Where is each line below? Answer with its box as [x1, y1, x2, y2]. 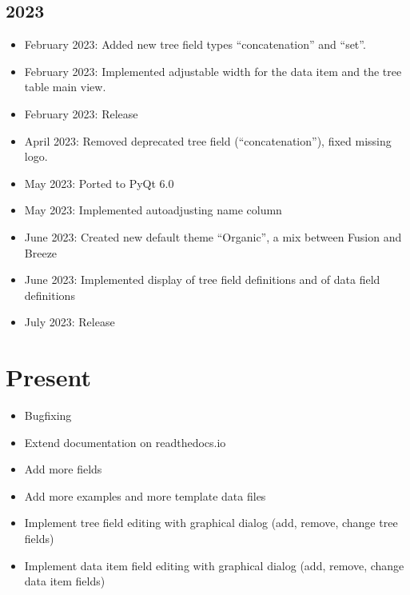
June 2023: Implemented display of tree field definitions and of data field [24, 271, 380, 288]
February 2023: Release [24, 105, 138, 122]
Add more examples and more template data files [24, 487, 266, 504]
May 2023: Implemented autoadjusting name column [24, 202, 282, 218]
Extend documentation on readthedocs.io [24, 433, 226, 450]
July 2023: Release [24, 313, 115, 330]
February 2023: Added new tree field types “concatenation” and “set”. [24, 36, 366, 53]
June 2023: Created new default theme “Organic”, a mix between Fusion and [24, 228, 402, 245]
